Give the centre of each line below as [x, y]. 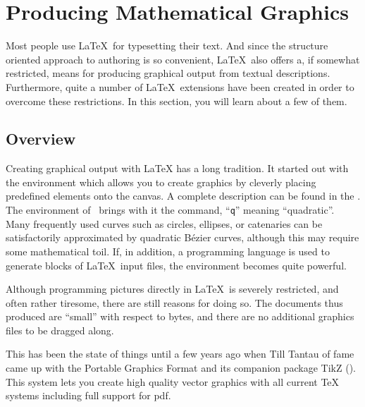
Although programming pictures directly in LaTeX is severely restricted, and [172, 289]
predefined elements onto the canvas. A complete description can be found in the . [183, 196]
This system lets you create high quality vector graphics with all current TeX [173, 381]
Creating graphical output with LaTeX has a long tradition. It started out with [177, 168]
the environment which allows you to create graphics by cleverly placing [161, 182]
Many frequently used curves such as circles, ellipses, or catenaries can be [164, 223]
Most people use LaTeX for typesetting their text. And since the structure [167, 45]
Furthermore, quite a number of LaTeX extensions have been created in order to [180, 86]
